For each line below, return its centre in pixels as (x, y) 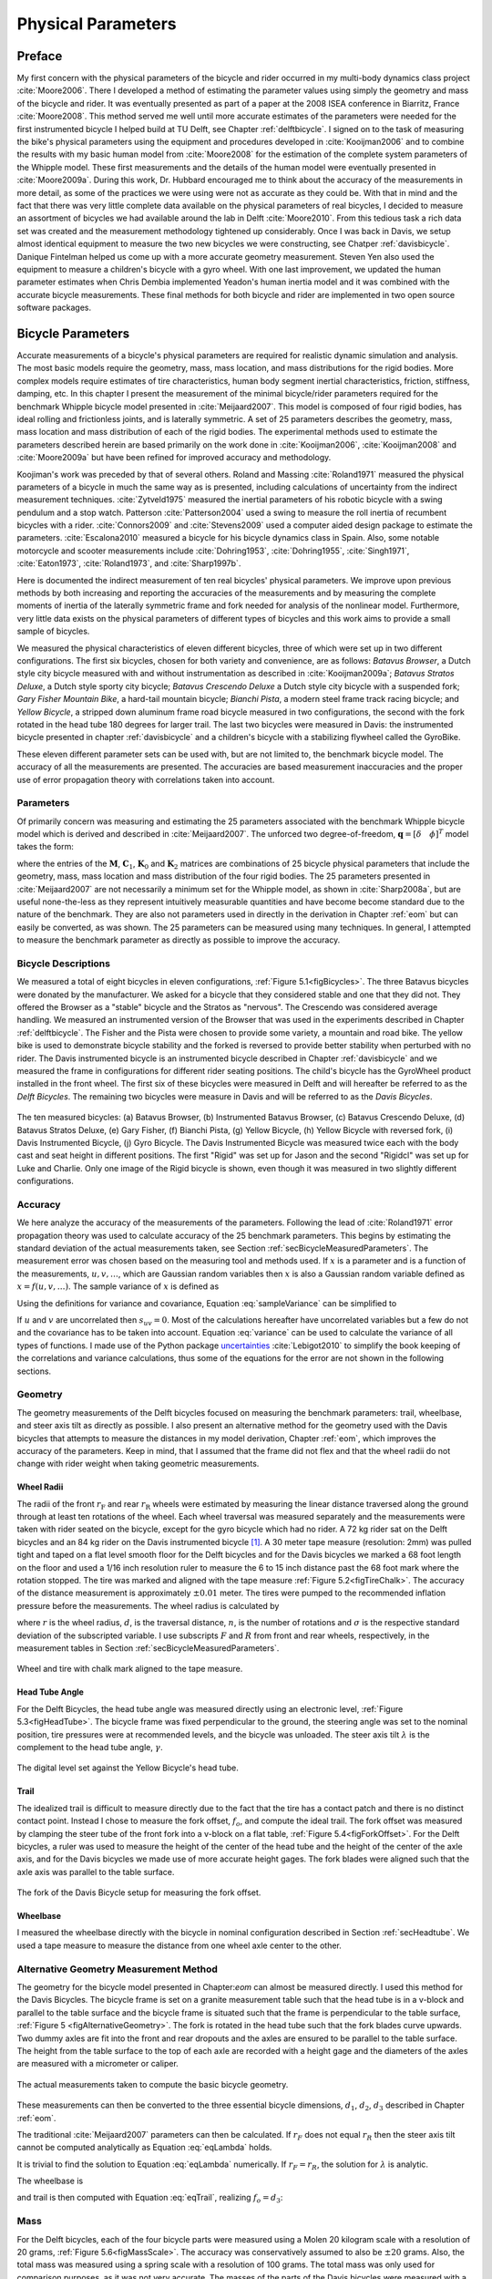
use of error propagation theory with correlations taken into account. (146, 779)
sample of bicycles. (53, 631)
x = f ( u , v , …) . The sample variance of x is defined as (118, 1286)
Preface (40, 56)
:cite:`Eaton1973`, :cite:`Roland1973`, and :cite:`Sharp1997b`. (129, 563)
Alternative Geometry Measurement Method (118, 1969)
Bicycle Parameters (73, 333)
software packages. (54, 308)
